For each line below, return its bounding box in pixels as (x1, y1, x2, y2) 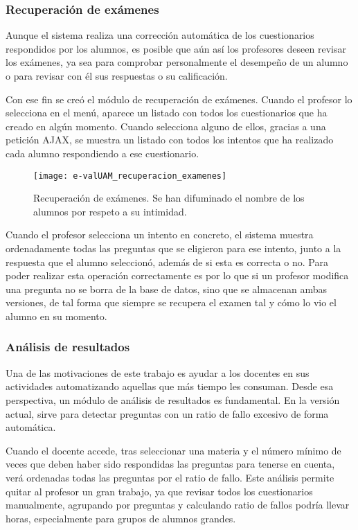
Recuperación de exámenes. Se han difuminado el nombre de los (33, 191, 305, 205)
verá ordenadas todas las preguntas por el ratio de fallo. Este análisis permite (6, 470, 334, 484)
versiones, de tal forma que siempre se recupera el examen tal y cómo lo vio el (6, 295, 337, 310)
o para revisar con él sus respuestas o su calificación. (6, 69, 228, 82)
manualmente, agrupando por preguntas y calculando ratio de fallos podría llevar (6, 497, 350, 512)
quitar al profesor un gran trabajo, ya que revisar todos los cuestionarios (6, 484, 313, 498)
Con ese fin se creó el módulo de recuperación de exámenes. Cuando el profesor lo (6, 91, 352, 106)
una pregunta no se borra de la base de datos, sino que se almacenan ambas (6, 281, 328, 296)
